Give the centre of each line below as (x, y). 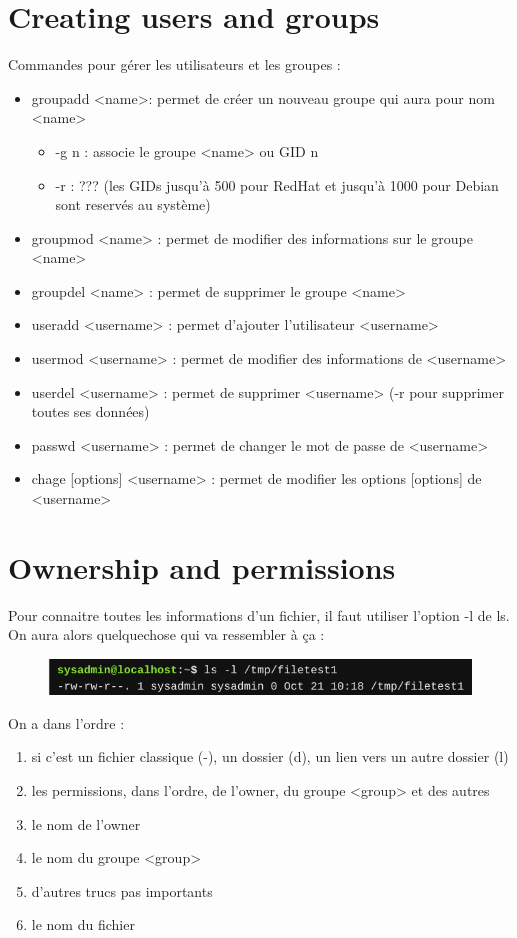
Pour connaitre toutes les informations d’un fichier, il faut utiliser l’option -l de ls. (259, 614)
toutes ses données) (90, 411)
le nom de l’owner (86, 823)
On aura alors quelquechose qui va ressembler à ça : (166, 634)
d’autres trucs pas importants (122, 890)
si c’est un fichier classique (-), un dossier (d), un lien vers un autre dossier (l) (270, 756)
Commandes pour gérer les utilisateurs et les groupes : (174, 64)
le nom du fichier (83, 924)
